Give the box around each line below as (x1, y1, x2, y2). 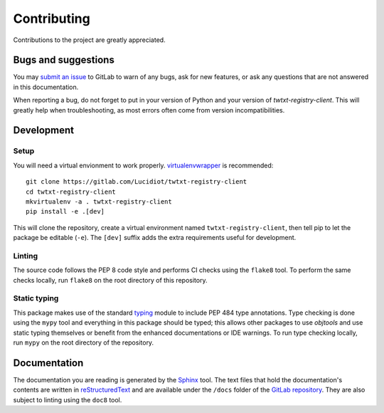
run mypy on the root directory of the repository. (13, 338, 154, 347)
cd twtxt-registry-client (26, 187, 117, 196)
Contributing (13, 11, 90, 26)
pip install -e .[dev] (26, 207, 105, 216)
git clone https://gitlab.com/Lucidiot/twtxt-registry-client (26, 178, 247, 186)
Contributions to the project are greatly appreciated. (13, 36, 166, 44)
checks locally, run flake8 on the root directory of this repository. (13, 276, 208, 284)
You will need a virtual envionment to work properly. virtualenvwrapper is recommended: (13, 161, 274, 169)
